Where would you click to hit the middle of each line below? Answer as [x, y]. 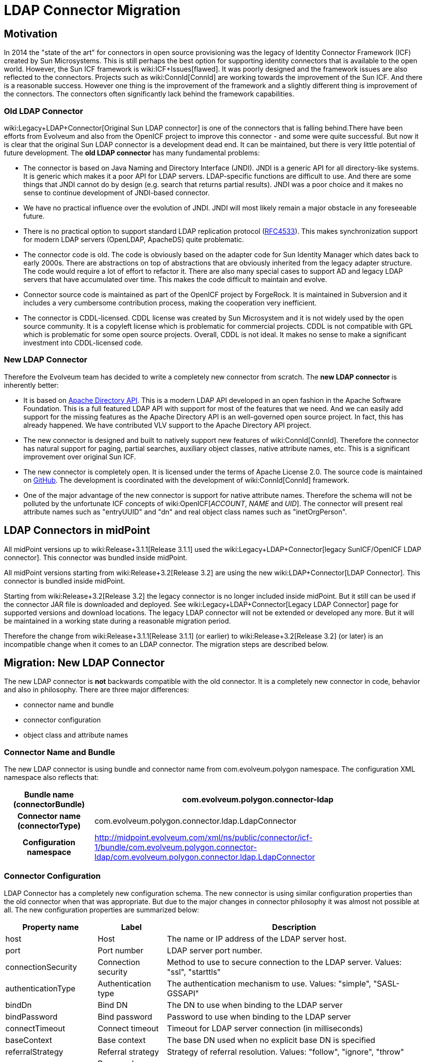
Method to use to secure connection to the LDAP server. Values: [284, 962]
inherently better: [31, 385]
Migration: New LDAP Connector [84, 663]
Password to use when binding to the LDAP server [259, 1016]
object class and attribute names [76, 735]
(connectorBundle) [49, 805]
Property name [50, 927]
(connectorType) [49, 826]
